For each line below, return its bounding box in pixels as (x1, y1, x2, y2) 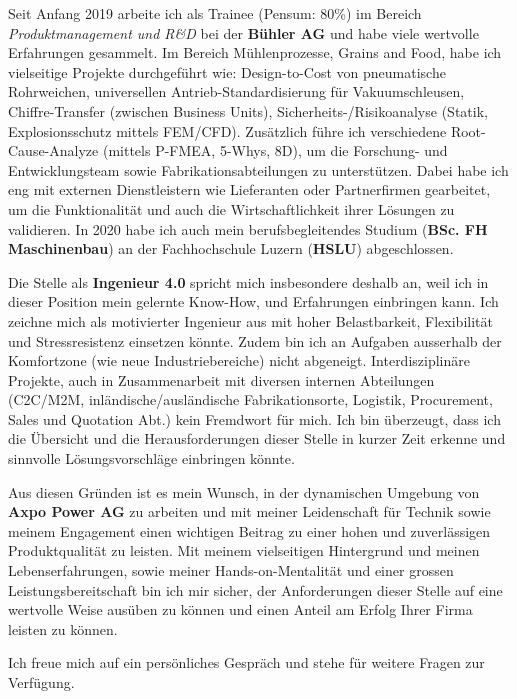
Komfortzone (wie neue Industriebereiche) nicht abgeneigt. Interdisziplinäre (8, 350, 470, 371)
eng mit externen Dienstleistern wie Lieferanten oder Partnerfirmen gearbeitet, (8, 179, 491, 200)
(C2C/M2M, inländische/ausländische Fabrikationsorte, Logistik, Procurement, (8, 389, 493, 410)
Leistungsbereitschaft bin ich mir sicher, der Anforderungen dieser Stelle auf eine (8, 579, 503, 600)
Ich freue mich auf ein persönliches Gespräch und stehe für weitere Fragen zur (8, 652, 485, 673)
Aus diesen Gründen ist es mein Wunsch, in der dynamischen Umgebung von (8, 481, 480, 502)
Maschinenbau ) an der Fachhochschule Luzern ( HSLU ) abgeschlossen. (8, 238, 454, 259)
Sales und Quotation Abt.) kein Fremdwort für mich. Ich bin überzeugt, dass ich (8, 408, 501, 429)
